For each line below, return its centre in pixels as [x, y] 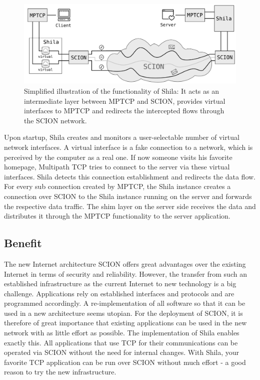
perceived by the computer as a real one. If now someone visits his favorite [118, 157]
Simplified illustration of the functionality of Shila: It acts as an [121, 91]
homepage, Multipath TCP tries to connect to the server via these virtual [117, 167]
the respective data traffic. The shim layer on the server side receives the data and [130, 206]
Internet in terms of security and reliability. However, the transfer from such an [125, 273]
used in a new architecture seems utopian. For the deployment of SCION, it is [123, 313]
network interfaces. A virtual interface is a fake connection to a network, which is [128, 147]
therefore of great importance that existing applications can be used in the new [125, 323]
